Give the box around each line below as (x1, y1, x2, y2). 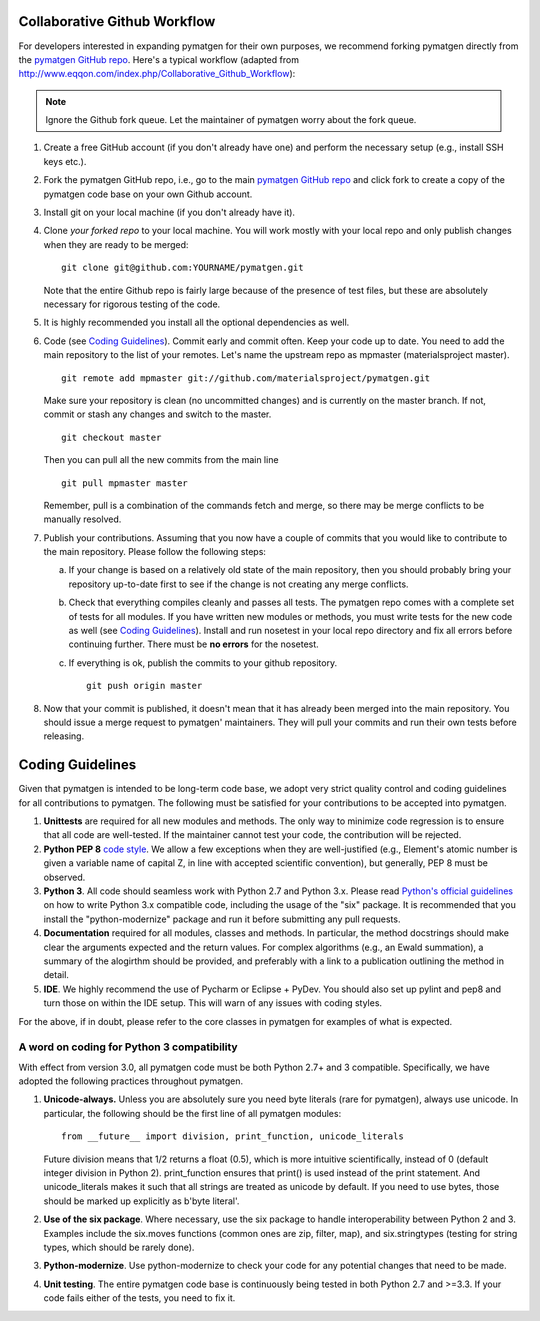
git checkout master (61, 431, 162, 443)
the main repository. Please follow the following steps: (43, 546, 267, 558)
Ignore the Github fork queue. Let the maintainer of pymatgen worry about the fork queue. (45, 114, 417, 126)
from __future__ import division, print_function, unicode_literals (61, 1131, 404, 1142)
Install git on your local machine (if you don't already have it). (43, 206, 295, 219)
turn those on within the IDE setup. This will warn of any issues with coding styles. (43, 997, 383, 1009)
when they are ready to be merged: (43, 238, 189, 250)
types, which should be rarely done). (43, 1241, 195, 1253)
